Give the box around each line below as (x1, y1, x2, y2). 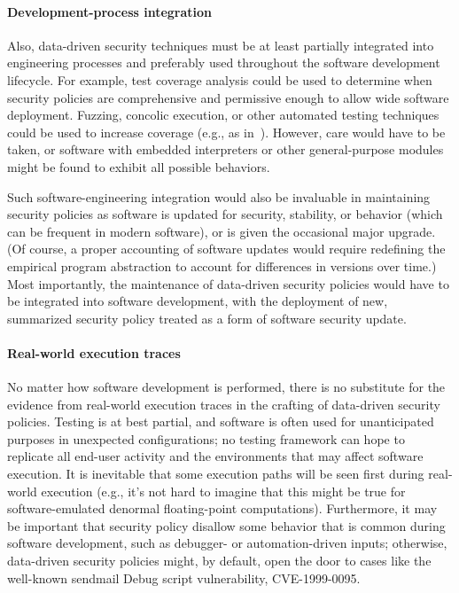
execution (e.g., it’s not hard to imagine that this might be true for (41, 481, 406, 500)
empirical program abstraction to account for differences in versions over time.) (7, 256, 437, 275)
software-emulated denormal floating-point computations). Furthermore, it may (7, 499, 438, 518)
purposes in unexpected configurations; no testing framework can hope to (7, 429, 405, 448)
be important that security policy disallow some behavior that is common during (7, 516, 446, 534)
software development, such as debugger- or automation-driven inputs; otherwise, (7, 534, 447, 552)
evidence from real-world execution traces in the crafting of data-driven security (7, 394, 440, 413)
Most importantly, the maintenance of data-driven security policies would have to (7, 274, 449, 293)
